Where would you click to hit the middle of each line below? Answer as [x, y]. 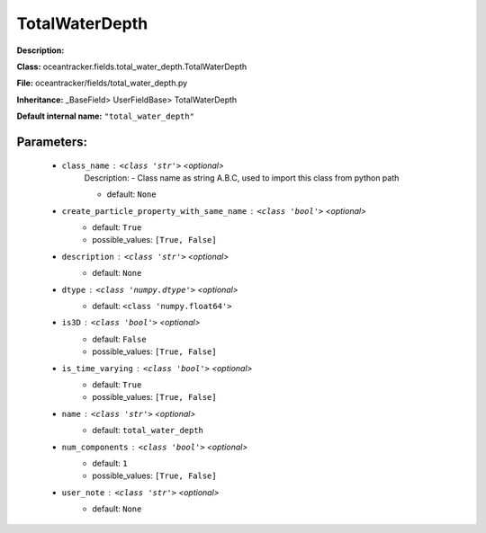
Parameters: [52, 142]
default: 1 [110, 463]
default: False [120, 339]
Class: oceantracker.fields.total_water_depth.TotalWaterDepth [132, 67]
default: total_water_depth [148, 431]
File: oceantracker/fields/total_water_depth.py [102, 83]
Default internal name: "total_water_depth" [106, 116]
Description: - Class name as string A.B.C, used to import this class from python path [242, 178]
